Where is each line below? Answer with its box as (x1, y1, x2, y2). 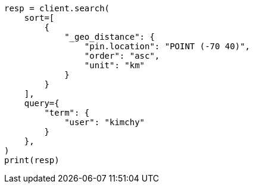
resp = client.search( (4, 4, 110, 13)
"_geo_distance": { (64, 32, 155, 42)
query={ (24, 98, 60, 108)
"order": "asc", (84, 51, 160, 60)
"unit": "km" (84, 60, 145, 70)
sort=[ (24, 13, 55, 23)
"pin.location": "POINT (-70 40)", (84, 42, 251, 51)
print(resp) (4, 155, 60, 165)
